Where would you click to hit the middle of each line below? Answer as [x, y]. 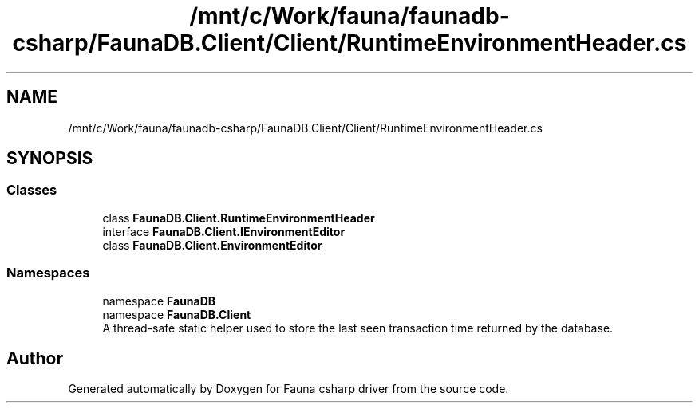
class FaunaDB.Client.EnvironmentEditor [212, 245]
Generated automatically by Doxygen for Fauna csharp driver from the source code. [288, 389]
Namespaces [48, 273]
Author [35, 358]
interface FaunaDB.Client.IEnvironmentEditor [224, 231]
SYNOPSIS [50, 159]
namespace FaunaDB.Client [177, 314]
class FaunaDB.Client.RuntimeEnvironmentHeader [239, 218]
